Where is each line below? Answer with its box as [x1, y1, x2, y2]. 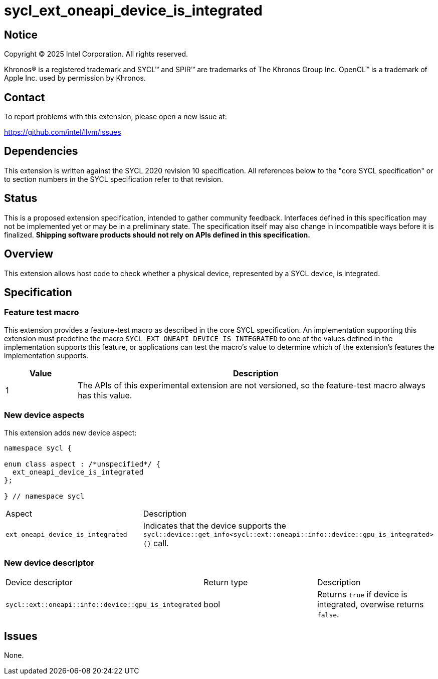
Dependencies [4, 145, 78, 158]
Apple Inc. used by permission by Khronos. [4, 74, 146, 83]
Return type [203, 577, 248, 588]
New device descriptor [4, 557, 94, 568]
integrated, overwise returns [317, 599, 424, 610]
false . [317, 609, 339, 620]
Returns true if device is [317, 589, 407, 600]
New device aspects [4, 410, 85, 420]
